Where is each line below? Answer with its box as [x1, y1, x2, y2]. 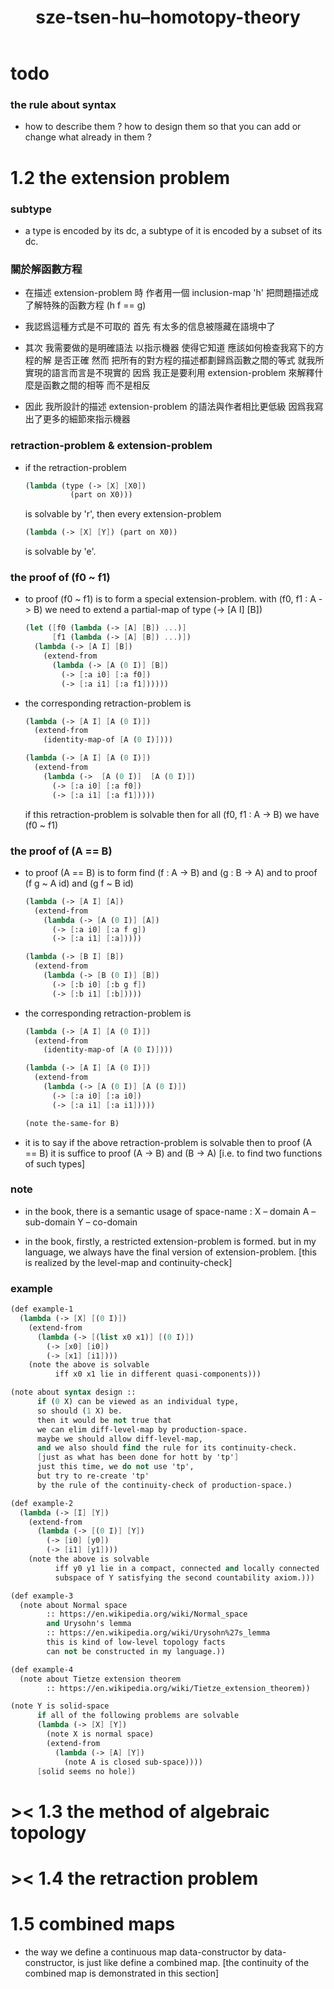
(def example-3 [10, 1591, 74, 1601]
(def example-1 [10, 1304, 74, 1315]
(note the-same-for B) [24, 1118, 120, 1128]
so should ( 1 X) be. [36, 1406, 123, 1416]
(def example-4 [10, 1664, 74, 1675]
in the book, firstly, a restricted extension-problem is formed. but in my [24, 1235, 317, 1247]
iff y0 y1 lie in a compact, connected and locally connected [54, 1563, 320, 1573]
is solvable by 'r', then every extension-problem [24, 508, 222, 520]
